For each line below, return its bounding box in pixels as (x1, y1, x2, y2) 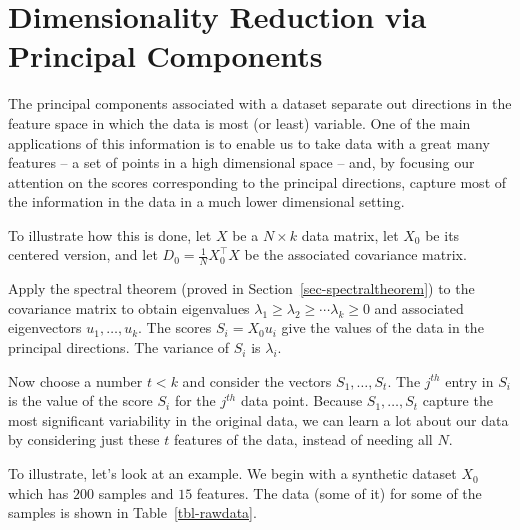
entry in (445, 370, 494, 391)
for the (174, 390, 216, 411)
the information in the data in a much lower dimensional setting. (8, 191, 405, 212)
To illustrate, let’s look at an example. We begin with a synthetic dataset (8, 463, 457, 484)
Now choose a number (8, 370, 143, 391)
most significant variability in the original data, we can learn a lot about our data (8, 409, 509, 430)
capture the (422, 390, 493, 411)
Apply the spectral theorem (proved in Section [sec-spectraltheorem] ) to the (8, 278, 475, 299)
